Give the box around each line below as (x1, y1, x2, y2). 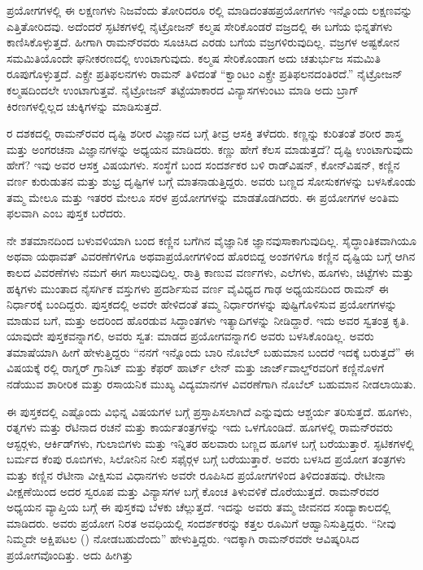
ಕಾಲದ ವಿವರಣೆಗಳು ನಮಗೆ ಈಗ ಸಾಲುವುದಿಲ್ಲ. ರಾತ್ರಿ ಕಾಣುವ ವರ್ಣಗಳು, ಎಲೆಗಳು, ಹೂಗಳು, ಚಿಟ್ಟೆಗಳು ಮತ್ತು (7, 263, 414, 280)
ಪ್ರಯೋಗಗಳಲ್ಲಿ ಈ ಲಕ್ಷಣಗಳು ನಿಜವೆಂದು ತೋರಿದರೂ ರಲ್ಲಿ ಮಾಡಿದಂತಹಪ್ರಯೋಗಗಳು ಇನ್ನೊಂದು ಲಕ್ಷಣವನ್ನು (7, 2, 413, 18)
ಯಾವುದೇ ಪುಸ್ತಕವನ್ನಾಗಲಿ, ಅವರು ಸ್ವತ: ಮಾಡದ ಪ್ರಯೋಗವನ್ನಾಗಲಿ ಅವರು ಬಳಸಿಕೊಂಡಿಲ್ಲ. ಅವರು (7, 327, 374, 344)
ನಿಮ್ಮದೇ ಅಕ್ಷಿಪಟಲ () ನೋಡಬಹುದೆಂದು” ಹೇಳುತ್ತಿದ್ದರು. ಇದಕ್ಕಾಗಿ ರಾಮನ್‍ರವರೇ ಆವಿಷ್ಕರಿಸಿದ (7, 530, 360, 547)
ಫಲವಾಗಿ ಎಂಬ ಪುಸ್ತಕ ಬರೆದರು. (7, 204, 126, 221)
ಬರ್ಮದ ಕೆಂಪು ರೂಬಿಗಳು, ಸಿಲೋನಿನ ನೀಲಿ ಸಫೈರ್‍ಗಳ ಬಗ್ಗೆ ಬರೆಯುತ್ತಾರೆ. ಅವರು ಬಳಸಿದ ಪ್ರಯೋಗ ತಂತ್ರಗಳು (7, 450, 406, 467)
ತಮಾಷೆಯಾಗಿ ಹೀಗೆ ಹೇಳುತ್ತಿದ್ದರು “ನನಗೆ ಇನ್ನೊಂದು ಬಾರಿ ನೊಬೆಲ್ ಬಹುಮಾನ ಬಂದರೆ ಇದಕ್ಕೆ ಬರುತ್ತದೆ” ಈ (7, 343, 415, 360)
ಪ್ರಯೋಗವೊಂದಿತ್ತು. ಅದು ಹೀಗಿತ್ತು (7, 546, 133, 563)
